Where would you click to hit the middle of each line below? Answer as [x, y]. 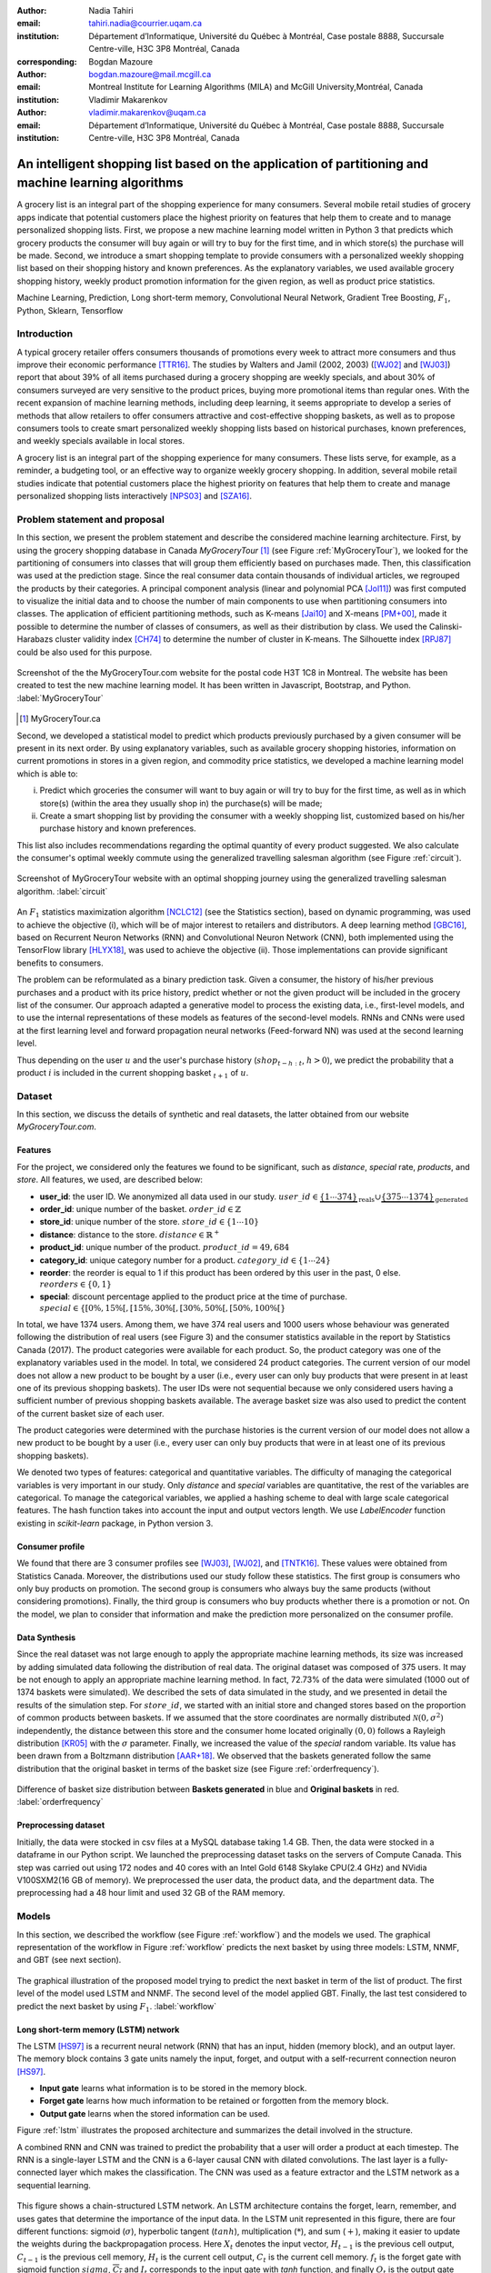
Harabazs [35, 639]
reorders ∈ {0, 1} [76, 1285]
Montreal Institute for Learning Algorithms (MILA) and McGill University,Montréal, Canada [256, 87]
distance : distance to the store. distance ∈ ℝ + [130, 1234]
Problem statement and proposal [91, 519]
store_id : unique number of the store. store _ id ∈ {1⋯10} [149, 1222]
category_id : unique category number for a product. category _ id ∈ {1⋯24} [185, 1260]
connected [37, 2172]
